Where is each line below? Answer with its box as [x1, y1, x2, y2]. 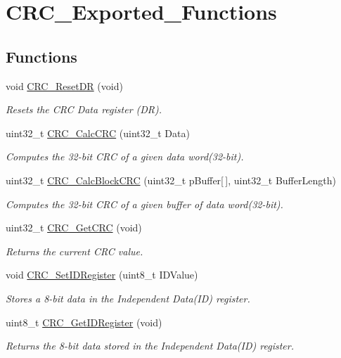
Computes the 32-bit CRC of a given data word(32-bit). [6, 149, 244, 164]
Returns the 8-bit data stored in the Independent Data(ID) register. [6, 338, 294, 353]
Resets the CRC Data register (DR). [6, 102, 162, 117]
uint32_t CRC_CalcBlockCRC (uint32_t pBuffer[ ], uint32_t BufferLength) [6, 172, 336, 187]
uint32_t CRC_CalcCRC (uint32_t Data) [6, 125, 190, 140]
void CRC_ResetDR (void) [6, 78, 123, 93]
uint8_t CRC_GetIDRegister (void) [6, 314, 162, 329]
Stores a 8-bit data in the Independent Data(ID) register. [6, 290, 250, 305]
